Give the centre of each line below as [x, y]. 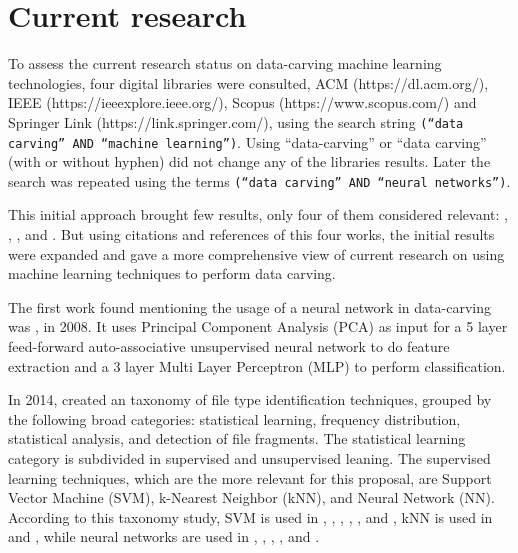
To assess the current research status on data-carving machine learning [225, 63]
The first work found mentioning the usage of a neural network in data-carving [249, 306]
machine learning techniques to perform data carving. [172, 273]
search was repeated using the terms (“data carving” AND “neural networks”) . [259, 180]
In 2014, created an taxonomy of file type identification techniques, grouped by [250, 399]
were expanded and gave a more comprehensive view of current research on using [256, 253]
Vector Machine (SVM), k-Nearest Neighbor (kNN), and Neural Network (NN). [251, 497]
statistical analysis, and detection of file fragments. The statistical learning [237, 438]
